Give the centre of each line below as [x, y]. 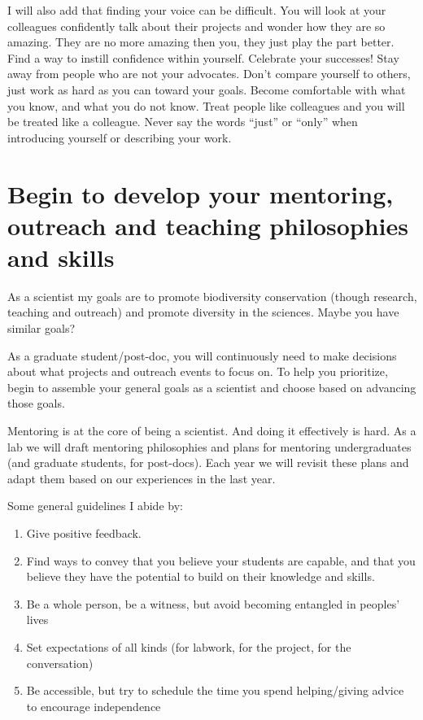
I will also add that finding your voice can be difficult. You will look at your [197, 10]
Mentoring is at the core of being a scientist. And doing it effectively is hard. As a [212, 430]
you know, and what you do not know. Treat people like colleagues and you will [206, 105]
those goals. [36, 403]
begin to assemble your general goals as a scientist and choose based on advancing [212, 387]
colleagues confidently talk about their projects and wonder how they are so [196, 26]
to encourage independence [94, 706]
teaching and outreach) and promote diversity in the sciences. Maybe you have [203, 312]
